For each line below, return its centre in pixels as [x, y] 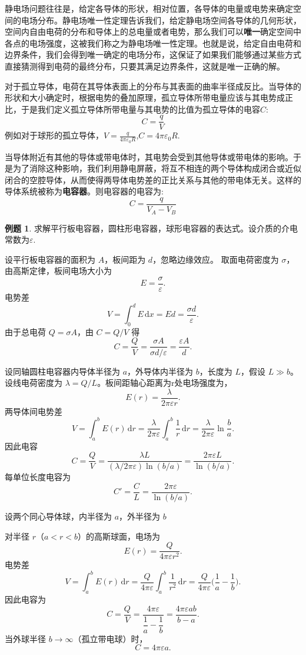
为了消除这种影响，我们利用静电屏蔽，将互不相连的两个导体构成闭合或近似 [157, 168]
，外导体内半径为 [160, 371]
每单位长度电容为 [38, 477]
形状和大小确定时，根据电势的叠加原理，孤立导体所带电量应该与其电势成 [145, 97]
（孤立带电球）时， [110, 638]
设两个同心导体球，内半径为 [58, 516]
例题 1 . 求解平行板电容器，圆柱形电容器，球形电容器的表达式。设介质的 [143, 228]
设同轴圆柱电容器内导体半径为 [62, 371]
